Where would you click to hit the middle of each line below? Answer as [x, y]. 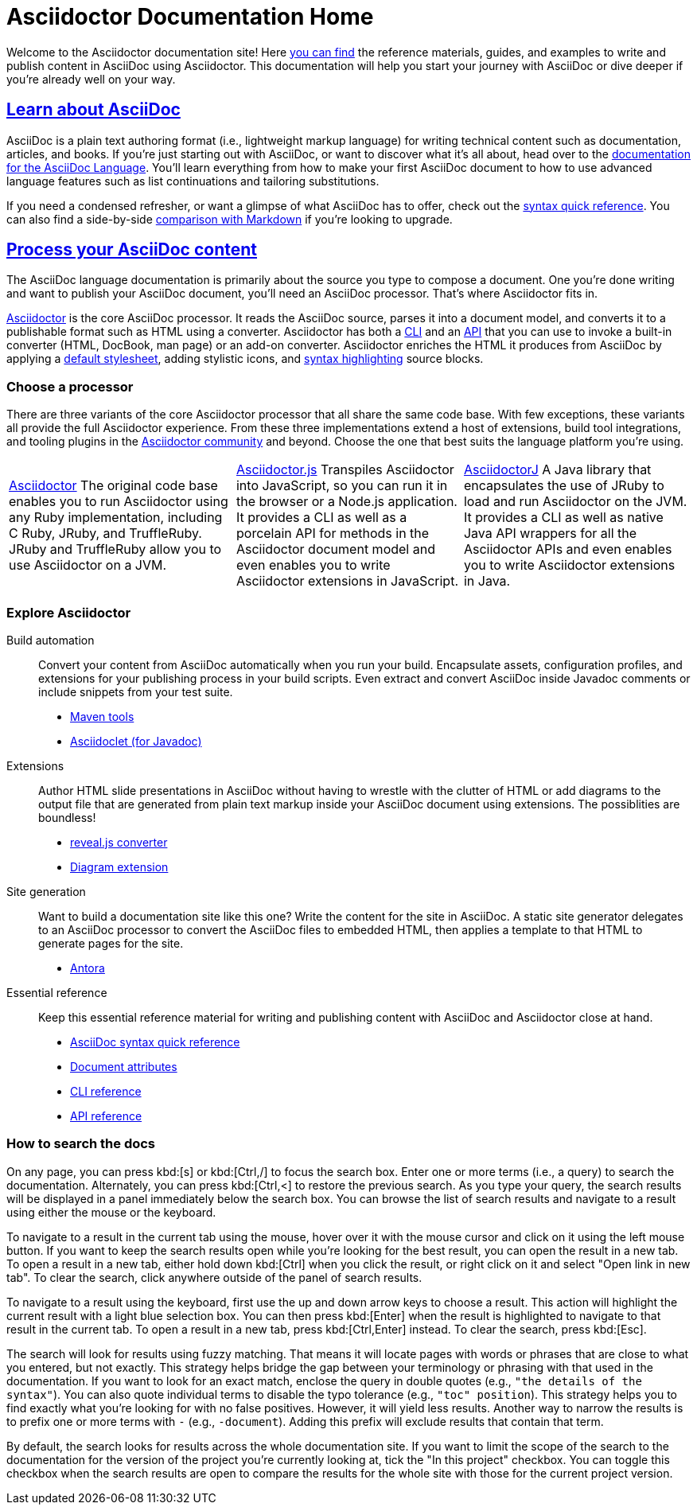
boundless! [67, 817]
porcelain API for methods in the [333, 534]
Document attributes [124, 1066]
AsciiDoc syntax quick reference [155, 1042]
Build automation [51, 640]
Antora [88, 968]
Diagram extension [119, 866]
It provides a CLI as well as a [321, 518]
